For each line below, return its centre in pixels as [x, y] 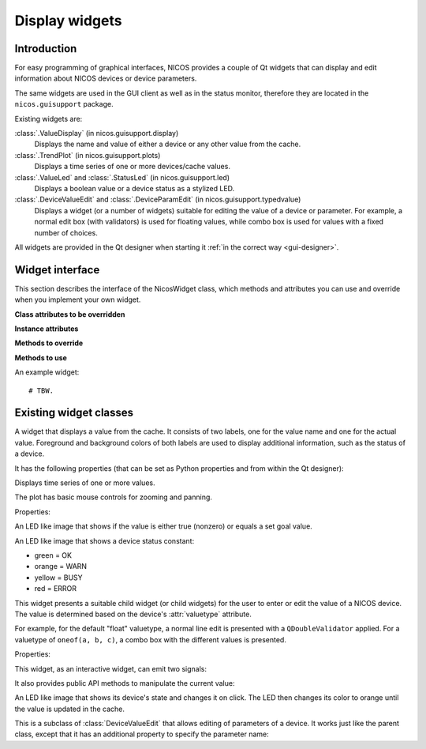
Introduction [46, 49]
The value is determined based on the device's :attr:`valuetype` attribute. [133, 614]
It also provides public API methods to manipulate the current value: [125, 683]
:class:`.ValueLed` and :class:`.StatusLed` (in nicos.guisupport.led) [122, 177]
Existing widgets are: [49, 119]
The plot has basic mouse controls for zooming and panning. [114, 497]
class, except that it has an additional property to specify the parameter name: [142, 734]
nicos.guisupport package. [64, 104]
